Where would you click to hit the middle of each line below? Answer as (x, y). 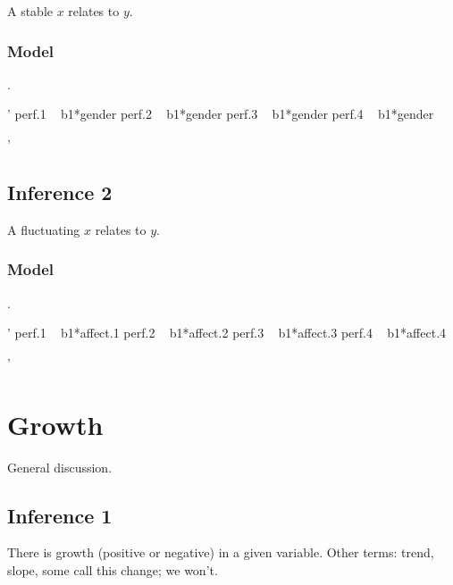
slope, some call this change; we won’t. (113, 569)
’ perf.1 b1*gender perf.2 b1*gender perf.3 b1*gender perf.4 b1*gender (221, 114)
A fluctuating (44, 229)
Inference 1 (60, 515)
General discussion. (60, 467)
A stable (30, 11)
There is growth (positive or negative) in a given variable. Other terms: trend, (221, 552)
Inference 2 (60, 192)
